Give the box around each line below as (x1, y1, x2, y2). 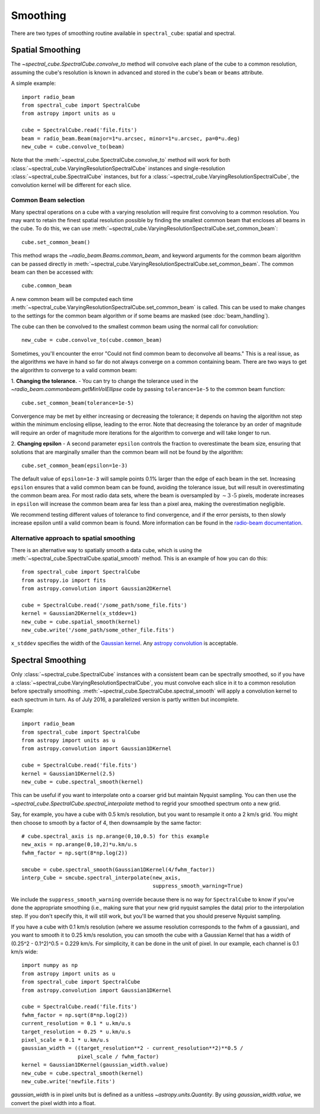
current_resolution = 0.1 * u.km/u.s (21, 1020, 132, 1027)
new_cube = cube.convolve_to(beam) (21, 143, 125, 150)
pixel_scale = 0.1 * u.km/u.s (21, 1036, 110, 1043)
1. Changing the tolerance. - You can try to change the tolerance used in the (11, 377, 199, 385)
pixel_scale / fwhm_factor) (77, 1053, 159, 1060)
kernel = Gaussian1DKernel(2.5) (21, 770, 116, 777)
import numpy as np (21, 962, 78, 969)
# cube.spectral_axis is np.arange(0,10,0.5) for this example (21, 833, 209, 840)
